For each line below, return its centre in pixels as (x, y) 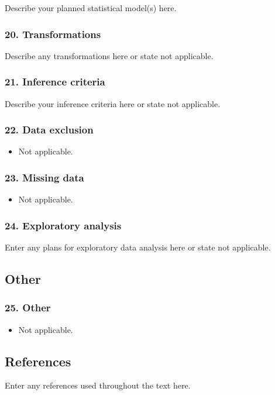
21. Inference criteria (55, 82)
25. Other (28, 308)
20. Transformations (53, 34)
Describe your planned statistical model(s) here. (91, 8)
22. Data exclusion (49, 130)
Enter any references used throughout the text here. (98, 385)
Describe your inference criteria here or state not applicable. (113, 103)
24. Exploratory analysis (63, 225)
